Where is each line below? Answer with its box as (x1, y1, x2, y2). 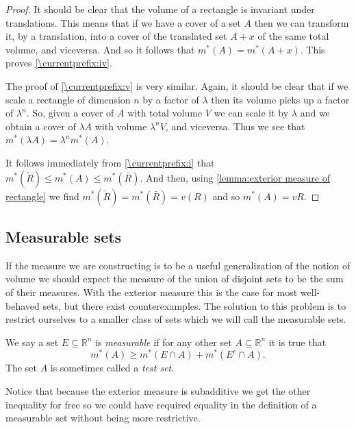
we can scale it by (214, 106, 289, 120)
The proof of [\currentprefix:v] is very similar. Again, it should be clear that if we (5, 78, 348, 93)
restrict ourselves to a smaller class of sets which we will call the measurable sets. (5, 312, 346, 326)
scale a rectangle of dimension (5, 92, 131, 106)
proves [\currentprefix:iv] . (5, 56, 112, 70)
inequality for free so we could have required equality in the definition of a (5, 397, 317, 411)
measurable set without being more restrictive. (5, 410, 201, 425)
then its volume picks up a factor (211, 92, 350, 106)
